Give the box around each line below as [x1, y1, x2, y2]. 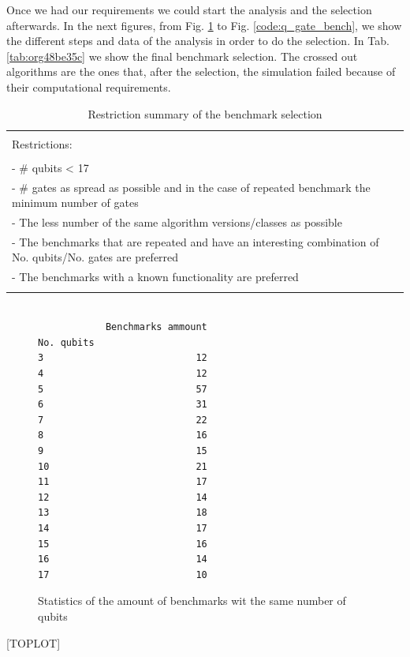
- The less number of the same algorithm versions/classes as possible [12, 214, 342, 231]
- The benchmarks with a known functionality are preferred [12, 268, 299, 285]
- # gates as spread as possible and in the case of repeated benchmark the [12, 178, 371, 195]
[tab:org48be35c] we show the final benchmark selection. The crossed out [6, 47, 358, 64]
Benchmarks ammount [105, 321, 207, 333]
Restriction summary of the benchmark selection [88, 105, 322, 122]
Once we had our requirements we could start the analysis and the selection [6, 2, 372, 17]
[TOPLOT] [6, 634, 61, 651]
